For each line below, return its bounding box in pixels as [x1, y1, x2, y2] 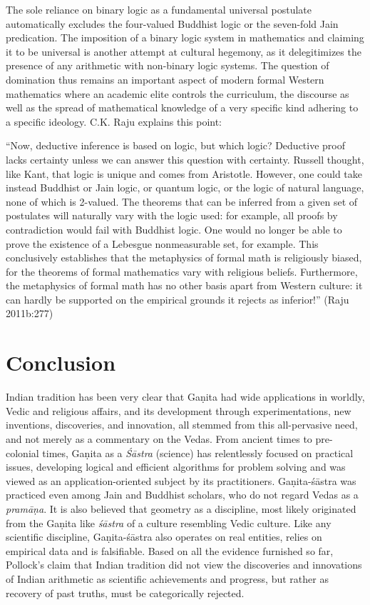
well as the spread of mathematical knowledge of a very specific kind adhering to [6, 100, 359, 115]
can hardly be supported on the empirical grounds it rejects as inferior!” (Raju [6, 291, 349, 306]
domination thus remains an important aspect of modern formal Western [6, 71, 324, 86]
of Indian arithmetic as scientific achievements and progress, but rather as [6, 571, 329, 586]
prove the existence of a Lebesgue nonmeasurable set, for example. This [6, 236, 319, 251]
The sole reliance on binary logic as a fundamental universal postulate [6, 2, 312, 16]
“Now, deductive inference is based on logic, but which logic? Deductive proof [6, 138, 346, 153]
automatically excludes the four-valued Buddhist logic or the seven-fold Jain [6, 16, 339, 31]
